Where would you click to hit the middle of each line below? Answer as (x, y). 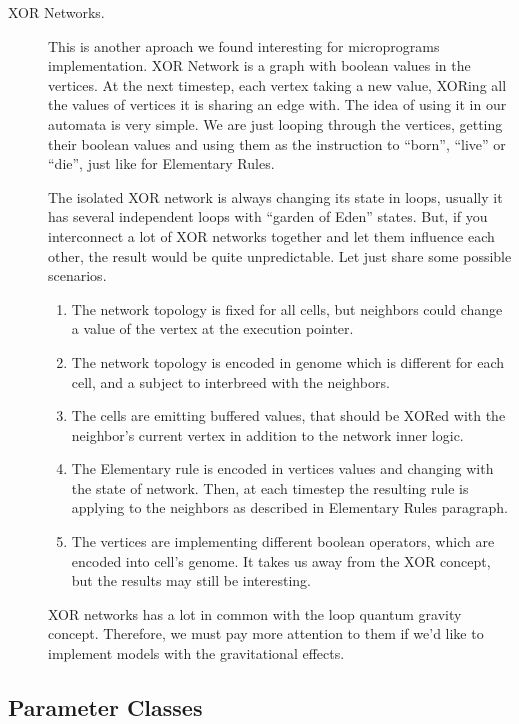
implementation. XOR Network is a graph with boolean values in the (259, 65)
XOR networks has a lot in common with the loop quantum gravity (255, 613)
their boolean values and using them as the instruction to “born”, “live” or (277, 143)
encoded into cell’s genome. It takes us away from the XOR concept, (281, 560)
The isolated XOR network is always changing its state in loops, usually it (275, 196)
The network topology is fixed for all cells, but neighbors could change (287, 308)
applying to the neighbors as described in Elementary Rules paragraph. (289, 507)
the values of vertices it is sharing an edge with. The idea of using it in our (277, 104)
